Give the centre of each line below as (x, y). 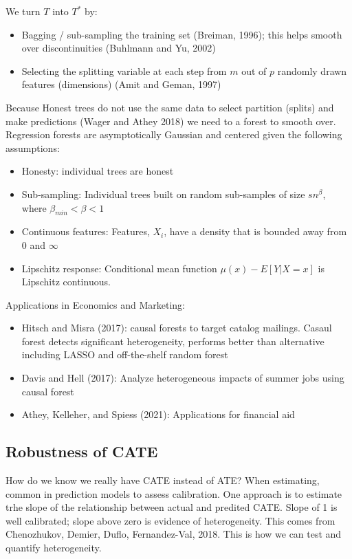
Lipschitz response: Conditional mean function (119, 268)
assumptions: (33, 147)
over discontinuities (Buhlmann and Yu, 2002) (119, 48)
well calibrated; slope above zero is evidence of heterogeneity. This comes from (170, 520)
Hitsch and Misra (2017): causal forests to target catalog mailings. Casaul (177, 328)
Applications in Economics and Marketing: (95, 304)
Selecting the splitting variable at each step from (124, 70)
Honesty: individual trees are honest (98, 171)
